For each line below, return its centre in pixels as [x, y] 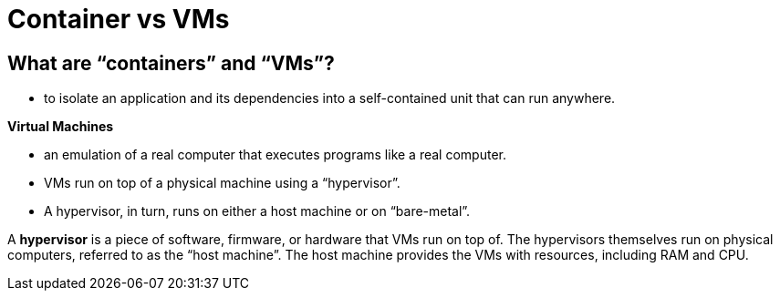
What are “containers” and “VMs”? [171, 63]
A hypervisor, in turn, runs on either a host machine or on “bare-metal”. [257, 211]
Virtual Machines [61, 127]
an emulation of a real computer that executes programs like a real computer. [275, 155]
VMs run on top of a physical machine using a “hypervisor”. [222, 183]
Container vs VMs [119, 19]
